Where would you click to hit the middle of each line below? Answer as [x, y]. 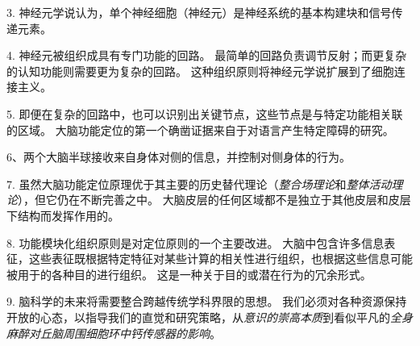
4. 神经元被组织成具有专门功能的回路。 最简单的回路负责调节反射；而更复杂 [207, 55]
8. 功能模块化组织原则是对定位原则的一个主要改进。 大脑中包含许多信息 [195, 242]
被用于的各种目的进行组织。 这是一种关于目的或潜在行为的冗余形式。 [189, 274]
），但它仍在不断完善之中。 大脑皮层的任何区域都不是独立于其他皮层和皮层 [214, 200]
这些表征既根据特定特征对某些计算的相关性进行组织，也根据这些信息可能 [220, 258]
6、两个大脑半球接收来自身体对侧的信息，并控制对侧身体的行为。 [179, 157]
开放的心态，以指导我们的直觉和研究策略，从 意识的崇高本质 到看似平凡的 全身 [210, 317]
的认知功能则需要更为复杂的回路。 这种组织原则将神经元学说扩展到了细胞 [200, 71]
